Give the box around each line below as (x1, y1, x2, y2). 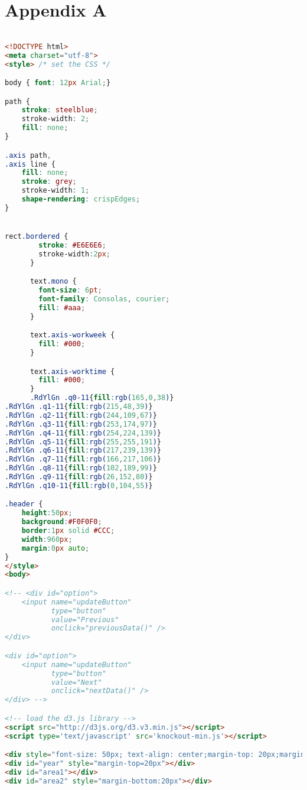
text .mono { (30, 277, 77, 286)
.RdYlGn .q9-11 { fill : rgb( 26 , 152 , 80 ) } (5, 473, 153, 482)
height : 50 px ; (21, 509, 73, 518)
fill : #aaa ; (38, 303, 86, 312)
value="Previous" (51, 615, 119, 624)
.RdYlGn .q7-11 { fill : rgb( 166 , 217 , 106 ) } (5, 455, 162, 464)
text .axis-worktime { (30, 367, 115, 376)
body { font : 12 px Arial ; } (5, 79, 111, 87)
